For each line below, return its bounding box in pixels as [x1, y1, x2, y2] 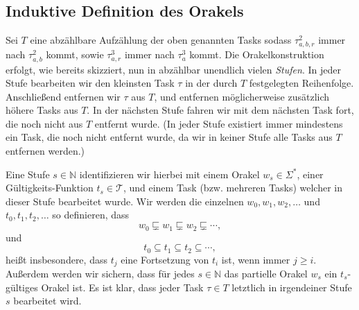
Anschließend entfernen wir [6, 89, 121, 103]
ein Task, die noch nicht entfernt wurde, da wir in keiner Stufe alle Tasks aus [6, 130, 333, 144]
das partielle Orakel [224, 266, 308, 280]
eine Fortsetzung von [121, 252, 209, 266]
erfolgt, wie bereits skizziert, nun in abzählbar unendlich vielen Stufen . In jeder [6, 62, 341, 76]
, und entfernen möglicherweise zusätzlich [154, 89, 330, 103]
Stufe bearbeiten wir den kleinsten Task [6, 76, 175, 90]
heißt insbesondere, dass [6, 252, 107, 266]
